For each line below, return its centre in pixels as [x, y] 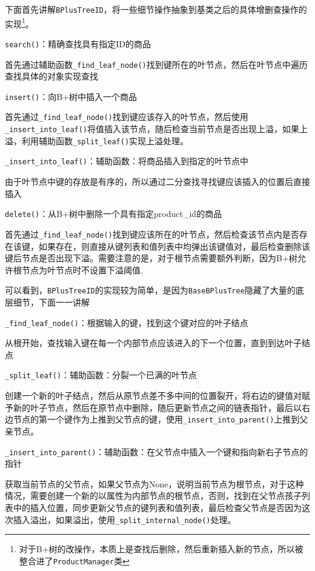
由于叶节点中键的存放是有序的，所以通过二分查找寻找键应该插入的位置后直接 [157, 182]
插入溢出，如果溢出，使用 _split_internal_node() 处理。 [124, 519]
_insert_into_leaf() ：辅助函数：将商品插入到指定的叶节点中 [127, 161]
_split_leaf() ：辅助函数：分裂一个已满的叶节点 [101, 375]
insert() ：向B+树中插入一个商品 [71, 96]
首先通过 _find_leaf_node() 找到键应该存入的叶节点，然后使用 [127, 117]
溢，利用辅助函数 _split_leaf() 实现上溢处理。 [97, 140]
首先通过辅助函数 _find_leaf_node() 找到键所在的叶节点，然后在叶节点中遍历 [156, 64]
